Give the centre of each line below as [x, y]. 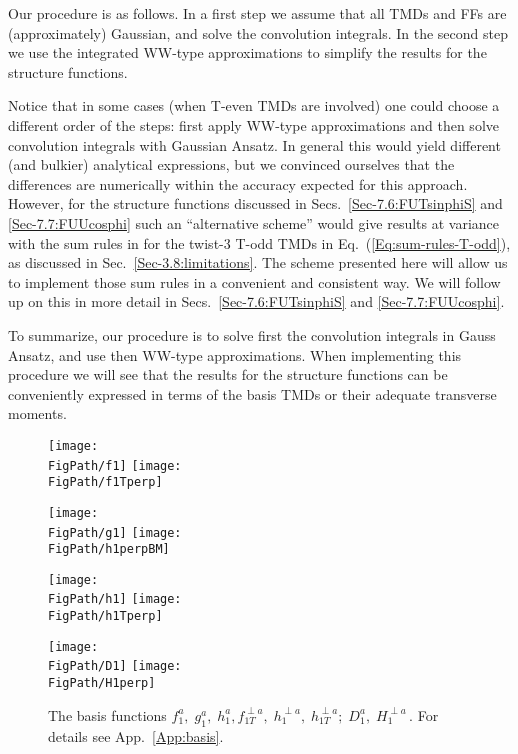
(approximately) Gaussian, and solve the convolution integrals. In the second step [258, 32]
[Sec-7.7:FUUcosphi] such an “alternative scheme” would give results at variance [254, 222]
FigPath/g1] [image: [115, 532]
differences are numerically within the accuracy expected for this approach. [238, 183]
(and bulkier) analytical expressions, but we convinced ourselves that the [231, 164]
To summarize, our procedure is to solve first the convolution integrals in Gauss [252, 334]
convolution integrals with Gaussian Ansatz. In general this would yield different [254, 144]
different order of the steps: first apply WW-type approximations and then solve [253, 124]
